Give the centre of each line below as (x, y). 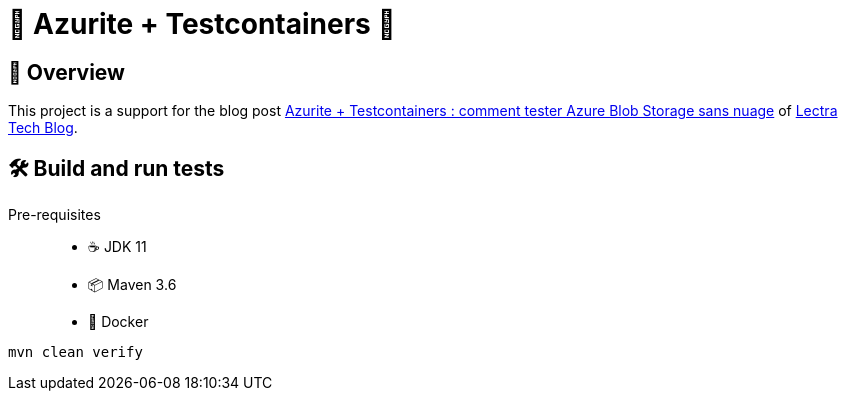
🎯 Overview (66, 72)
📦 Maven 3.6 (132, 285)
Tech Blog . (43, 128)
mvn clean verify (75, 352)
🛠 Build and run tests (116, 168)
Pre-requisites (54, 215)
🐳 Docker (118, 322)
